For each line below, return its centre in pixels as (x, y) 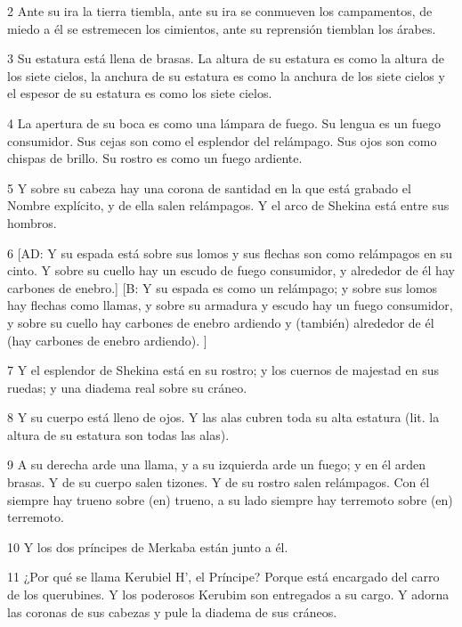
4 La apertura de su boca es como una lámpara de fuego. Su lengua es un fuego (224, 122)
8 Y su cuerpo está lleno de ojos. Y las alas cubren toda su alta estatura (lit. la (223, 417)
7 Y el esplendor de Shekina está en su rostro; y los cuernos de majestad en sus (223, 370)
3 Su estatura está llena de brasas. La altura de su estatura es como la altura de (226, 58)
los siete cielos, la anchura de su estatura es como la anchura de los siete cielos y (226, 75)
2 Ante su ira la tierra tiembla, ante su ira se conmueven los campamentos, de (220, 11)
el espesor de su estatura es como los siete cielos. (140, 93)
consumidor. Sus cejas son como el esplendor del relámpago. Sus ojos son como (222, 140)
